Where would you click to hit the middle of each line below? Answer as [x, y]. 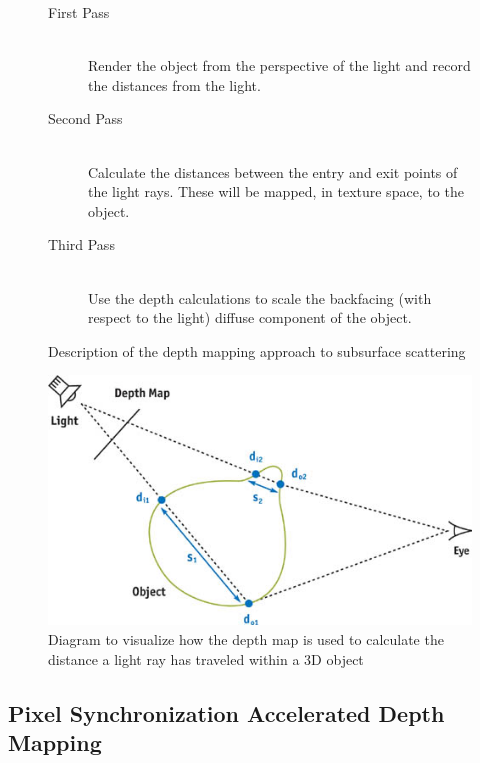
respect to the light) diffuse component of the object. [250, 317]
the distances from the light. [174, 84]
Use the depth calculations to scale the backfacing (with [260, 297]
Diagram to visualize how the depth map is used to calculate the [246, 639]
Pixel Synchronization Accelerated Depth [226, 712]
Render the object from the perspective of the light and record [279, 65]
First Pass [79, 12]
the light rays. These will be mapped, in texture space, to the [276, 191]
